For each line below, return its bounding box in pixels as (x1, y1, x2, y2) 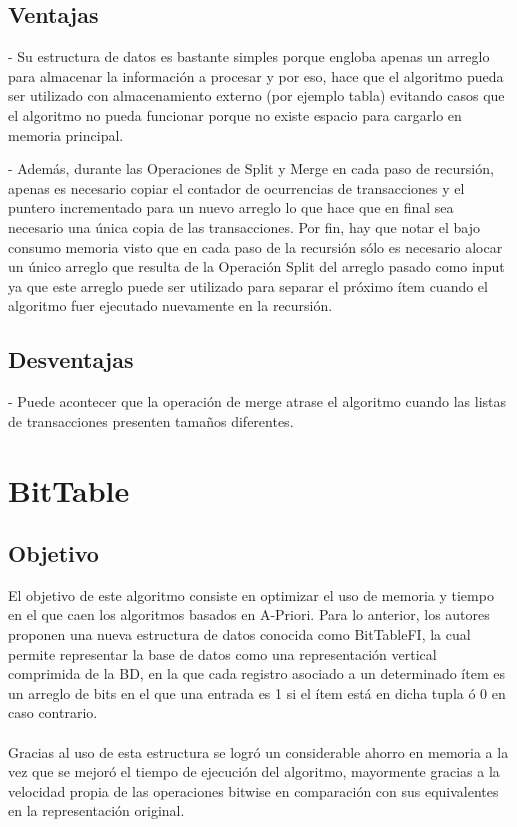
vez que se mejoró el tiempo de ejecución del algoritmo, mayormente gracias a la (8, 761, 500, 782)
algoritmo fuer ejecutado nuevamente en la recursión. (8, 295, 333, 316)
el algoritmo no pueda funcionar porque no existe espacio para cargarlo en (8, 104, 462, 125)
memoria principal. (8, 124, 124, 145)
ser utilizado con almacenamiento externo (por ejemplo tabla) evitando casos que (8, 85, 505, 106)
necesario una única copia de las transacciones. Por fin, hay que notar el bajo (8, 216, 480, 237)
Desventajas (8, 344, 134, 375)
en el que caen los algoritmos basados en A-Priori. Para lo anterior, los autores (8, 604, 490, 625)
